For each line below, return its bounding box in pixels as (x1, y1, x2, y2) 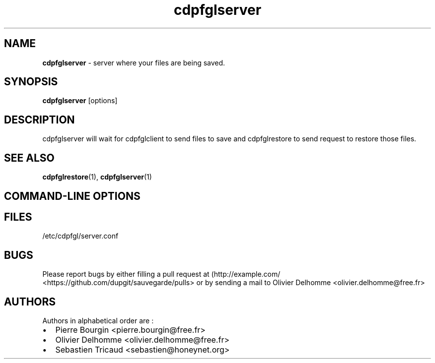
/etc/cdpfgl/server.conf (42, 232, 119, 241)
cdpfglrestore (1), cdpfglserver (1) (42, 173, 152, 181)
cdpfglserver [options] (42, 96, 118, 105)
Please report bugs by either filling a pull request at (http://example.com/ (42, 270, 281, 279)
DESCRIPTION (4, 113, 75, 126)
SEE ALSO (4, 151, 55, 164)
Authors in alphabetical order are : (42, 316, 154, 325)
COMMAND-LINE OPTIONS (4, 189, 141, 202)
